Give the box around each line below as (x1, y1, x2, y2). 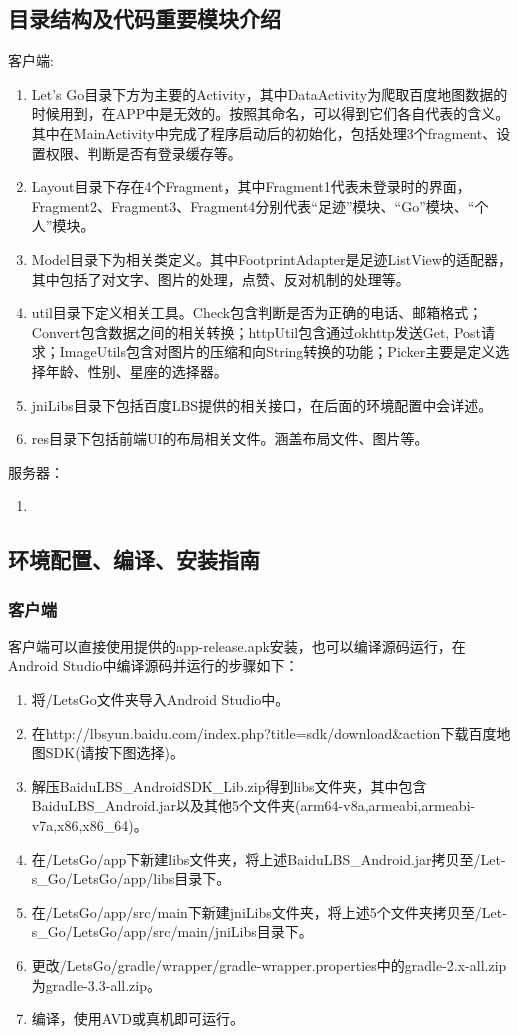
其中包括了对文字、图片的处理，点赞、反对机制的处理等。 (31, 268, 410, 289)
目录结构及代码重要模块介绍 (8, 3, 281, 34)
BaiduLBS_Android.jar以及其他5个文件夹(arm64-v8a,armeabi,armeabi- (31, 795, 476, 816)
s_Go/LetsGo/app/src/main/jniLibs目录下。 (31, 921, 313, 942)
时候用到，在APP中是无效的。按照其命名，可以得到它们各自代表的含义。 (31, 103, 510, 124)
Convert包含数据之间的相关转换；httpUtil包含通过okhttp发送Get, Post (31, 321, 482, 342)
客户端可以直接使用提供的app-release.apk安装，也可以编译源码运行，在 (8, 635, 466, 656)
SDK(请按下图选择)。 (45, 742, 185, 763)
